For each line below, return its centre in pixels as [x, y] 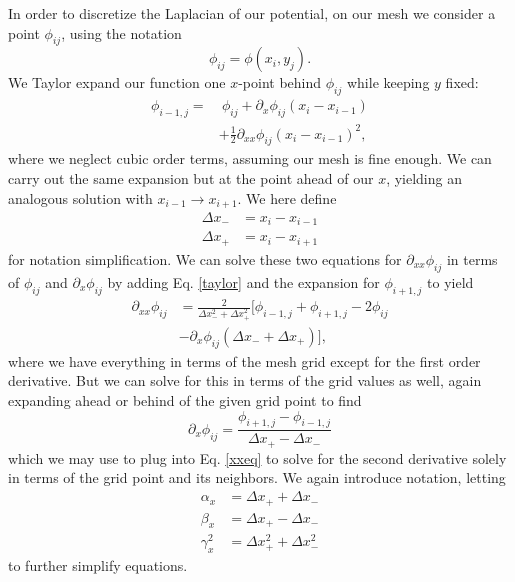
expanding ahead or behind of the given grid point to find [185, 399]
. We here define [287, 197]
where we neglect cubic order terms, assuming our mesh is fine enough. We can [250, 158]
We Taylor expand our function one [117, 82]
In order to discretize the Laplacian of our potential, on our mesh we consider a [252, 13]
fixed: [462, 82]
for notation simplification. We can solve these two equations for [205, 258]
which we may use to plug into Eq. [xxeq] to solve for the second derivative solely [257, 457]
